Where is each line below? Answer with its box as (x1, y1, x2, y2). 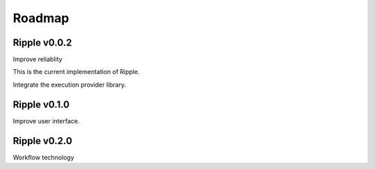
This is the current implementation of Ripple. (12, 68, 140, 76)
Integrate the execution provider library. (12, 80, 126, 89)
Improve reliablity (12, 55, 62, 64)
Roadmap (12, 10, 69, 26)
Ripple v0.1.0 (12, 98, 69, 110)
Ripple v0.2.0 (12, 135, 73, 147)
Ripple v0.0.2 (12, 37, 72, 48)
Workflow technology (12, 153, 74, 161)
